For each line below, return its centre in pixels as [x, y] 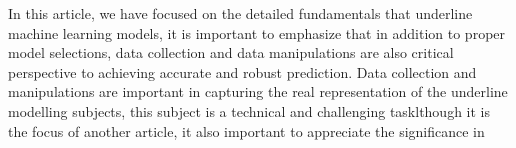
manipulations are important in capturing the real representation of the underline [258, 91]
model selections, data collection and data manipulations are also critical [231, 52]
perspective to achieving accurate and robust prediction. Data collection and [242, 71]
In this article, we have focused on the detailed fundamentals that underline [240, 13]
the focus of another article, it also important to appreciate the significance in [246, 130]
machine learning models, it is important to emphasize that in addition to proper [257, 32]
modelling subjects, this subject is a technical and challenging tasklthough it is [249, 110]
